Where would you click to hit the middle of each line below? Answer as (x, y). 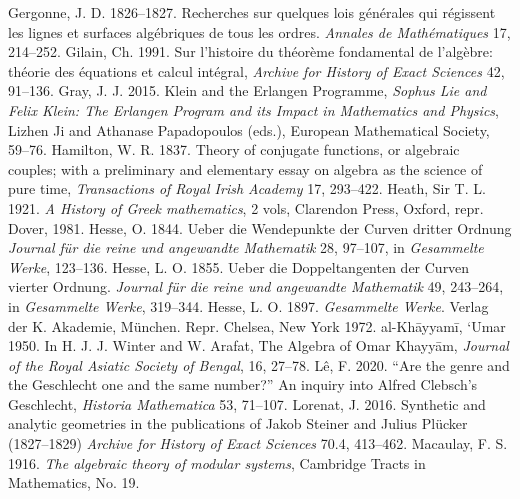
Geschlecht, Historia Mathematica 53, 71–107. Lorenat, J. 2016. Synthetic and (247, 403)
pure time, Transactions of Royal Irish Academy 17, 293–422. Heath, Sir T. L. (247, 188)
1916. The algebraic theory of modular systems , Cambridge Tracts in (217, 462)
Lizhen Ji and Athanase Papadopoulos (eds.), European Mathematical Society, (249, 129)
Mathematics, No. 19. (74, 482)
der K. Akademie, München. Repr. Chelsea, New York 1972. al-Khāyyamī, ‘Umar (257, 325)
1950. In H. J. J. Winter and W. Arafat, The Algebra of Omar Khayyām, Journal (258, 345)
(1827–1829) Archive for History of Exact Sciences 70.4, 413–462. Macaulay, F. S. (258, 443)
